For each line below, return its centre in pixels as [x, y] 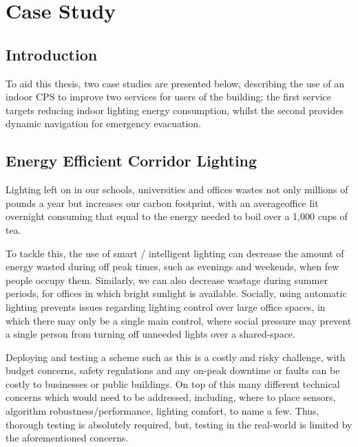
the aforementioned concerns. [67, 438]
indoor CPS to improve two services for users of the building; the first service [169, 97]
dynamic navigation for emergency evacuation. [103, 123]
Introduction [52, 54]
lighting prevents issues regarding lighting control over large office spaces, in [166, 306]
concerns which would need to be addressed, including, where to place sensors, [171, 397]
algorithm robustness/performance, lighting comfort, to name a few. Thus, [162, 411]
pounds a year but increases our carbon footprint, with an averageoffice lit [162, 203]
